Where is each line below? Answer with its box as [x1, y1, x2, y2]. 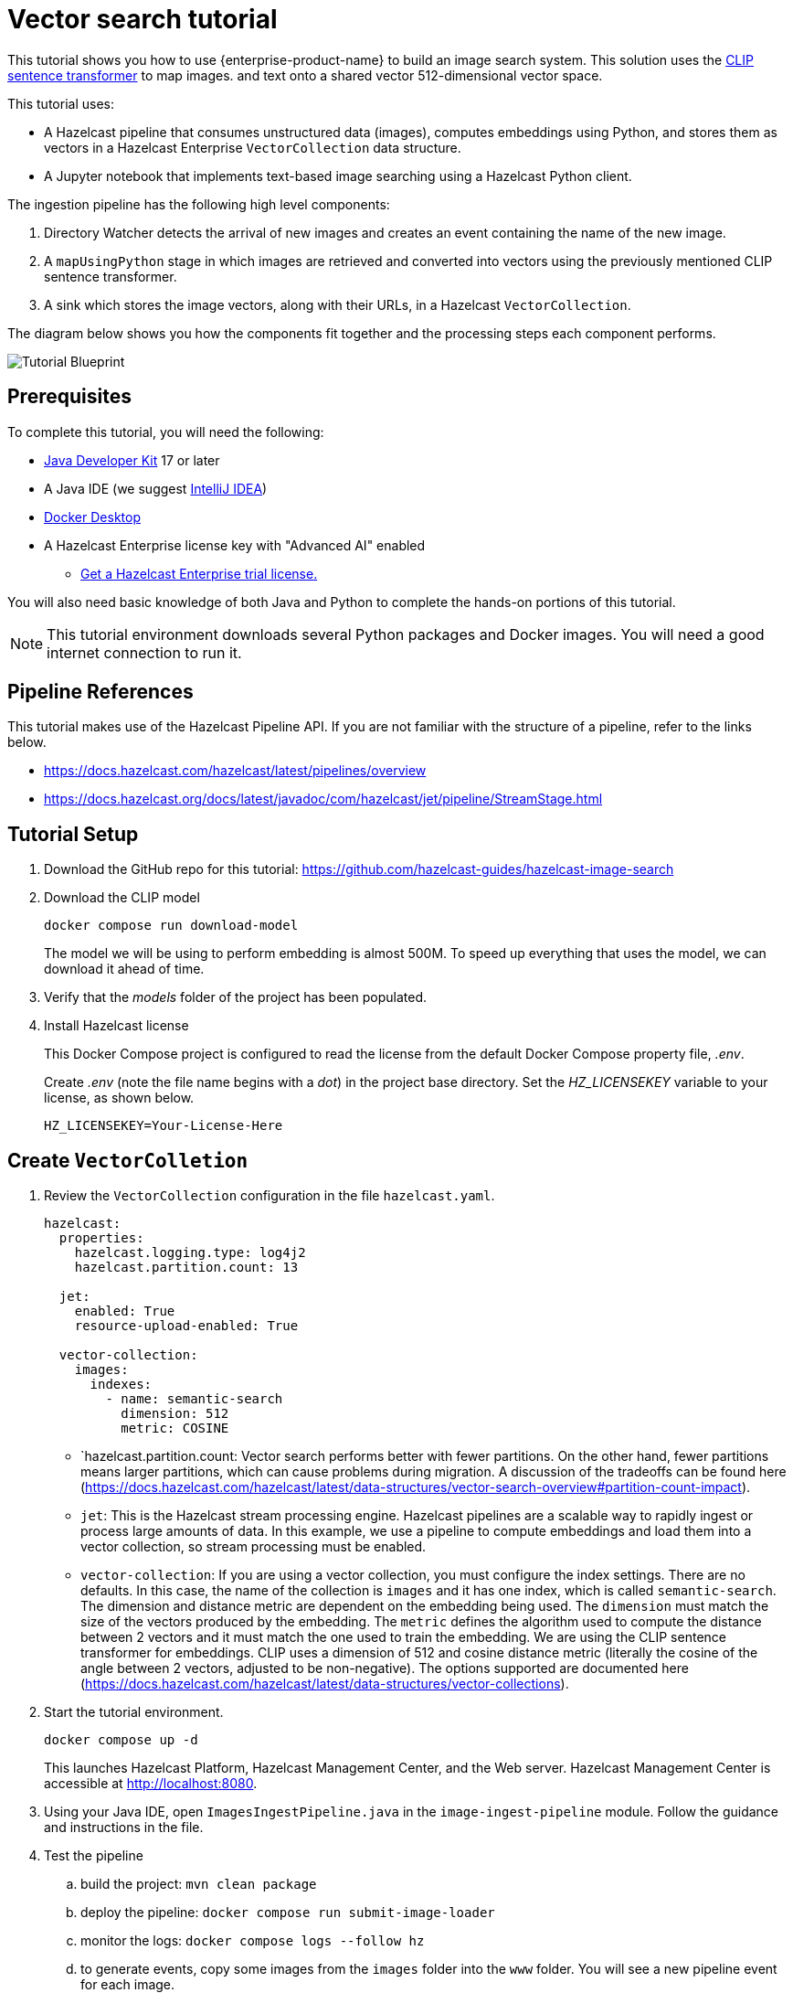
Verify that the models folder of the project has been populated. [44, 989, 428, 1006]
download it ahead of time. [44, 961, 205, 977]
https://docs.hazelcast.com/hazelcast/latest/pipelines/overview [44, 762, 427, 779]
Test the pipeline [44, 1848, 143, 1864]
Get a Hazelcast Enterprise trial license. [80, 565, 318, 581]
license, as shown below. [44, 1090, 195, 1106]
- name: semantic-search [105, 1391, 283, 1407]
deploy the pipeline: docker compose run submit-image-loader [80, 1904, 495, 1921]
